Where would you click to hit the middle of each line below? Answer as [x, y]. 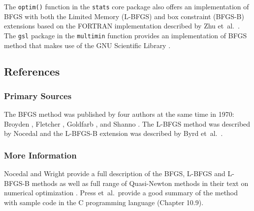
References [32, 71]
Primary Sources [38, 95]
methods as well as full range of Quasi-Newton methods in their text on [140, 183]
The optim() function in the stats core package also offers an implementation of [127, 6]
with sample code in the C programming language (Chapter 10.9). [104, 202]
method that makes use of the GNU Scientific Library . [87, 45]
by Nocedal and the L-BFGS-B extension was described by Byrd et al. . [113, 133]
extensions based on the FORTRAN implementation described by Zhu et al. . [122, 26]
